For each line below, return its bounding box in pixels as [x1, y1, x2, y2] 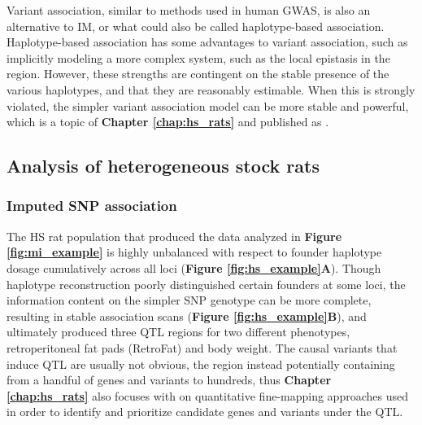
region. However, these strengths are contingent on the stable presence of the [7, 65, 389, 82]
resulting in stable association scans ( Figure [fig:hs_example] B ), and [7, 307, 367, 324]
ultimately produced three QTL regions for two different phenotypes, [7, 323, 350, 340]
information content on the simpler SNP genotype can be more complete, [7, 291, 372, 309]
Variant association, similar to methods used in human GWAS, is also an [7, 2, 371, 18]
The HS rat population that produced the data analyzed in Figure [7, 227, 342, 244]
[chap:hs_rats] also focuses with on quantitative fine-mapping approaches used [7, 387, 408, 404]
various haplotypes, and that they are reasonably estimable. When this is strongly [7, 81, 415, 98]
